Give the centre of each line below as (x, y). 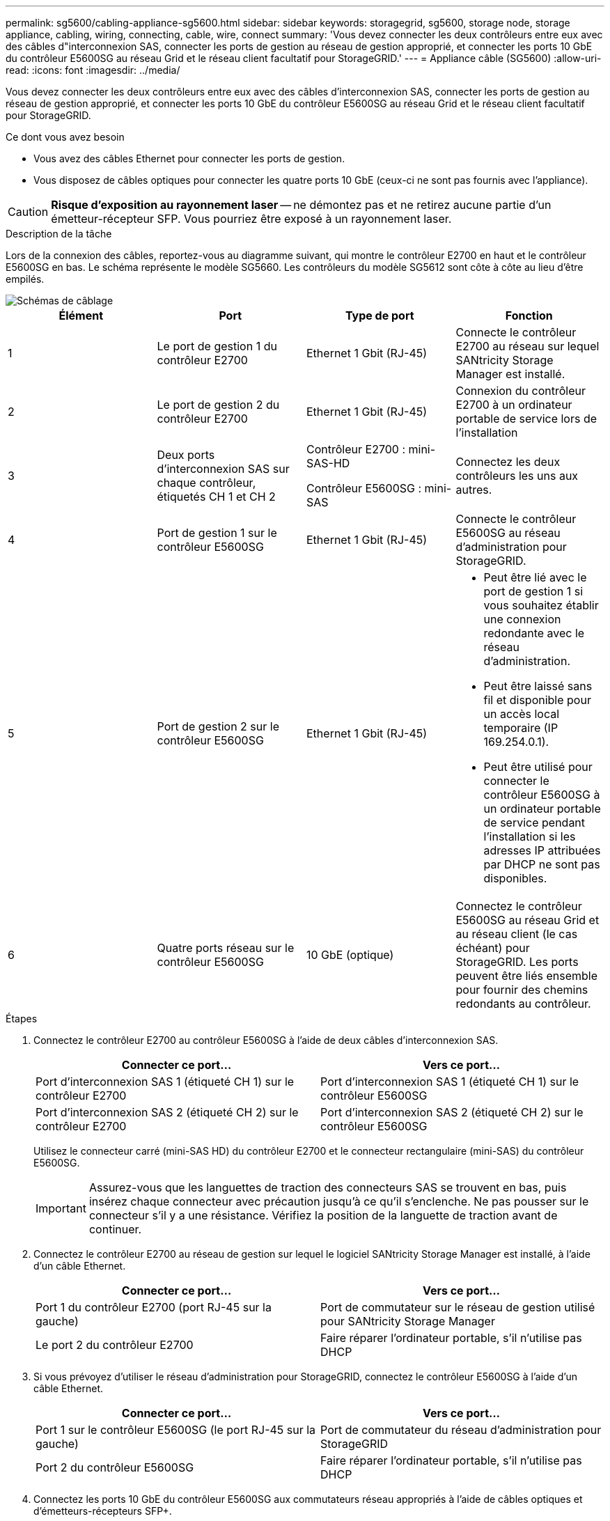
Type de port (380, 315)
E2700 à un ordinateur (514, 405)
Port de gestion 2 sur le (218, 726)
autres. (474, 490)
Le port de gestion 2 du (218, 405)
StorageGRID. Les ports (517, 962)
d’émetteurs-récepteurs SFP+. (103, 1511)
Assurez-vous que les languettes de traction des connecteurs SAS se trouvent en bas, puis (328, 1187)
